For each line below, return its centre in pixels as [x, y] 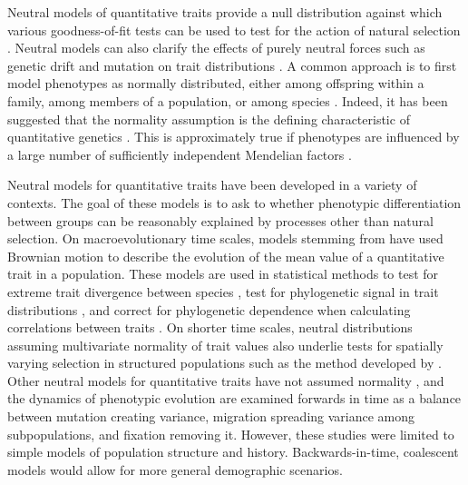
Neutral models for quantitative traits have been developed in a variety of [212, 185]
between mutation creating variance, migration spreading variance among [211, 416]
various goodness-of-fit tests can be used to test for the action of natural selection [234, 30]
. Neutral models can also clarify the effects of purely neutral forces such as [216, 48]
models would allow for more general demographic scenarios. [175, 469]
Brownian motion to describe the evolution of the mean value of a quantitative [226, 256]
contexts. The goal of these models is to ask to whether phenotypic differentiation [234, 202]
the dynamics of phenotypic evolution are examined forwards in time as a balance [234, 398]
